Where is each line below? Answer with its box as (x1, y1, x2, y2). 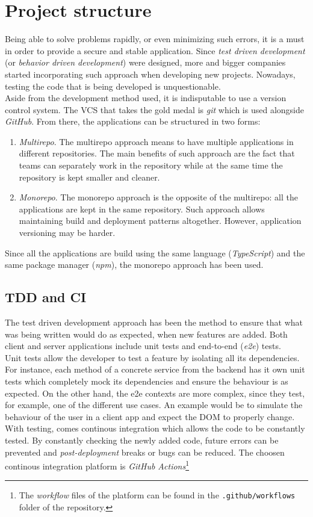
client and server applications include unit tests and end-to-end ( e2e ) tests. (5, 339, 281, 352)
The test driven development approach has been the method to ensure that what (5, 316, 303, 329)
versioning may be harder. (19, 226, 116, 239)
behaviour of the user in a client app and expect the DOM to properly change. (5, 410, 295, 423)
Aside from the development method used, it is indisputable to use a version (5, 91, 287, 104)
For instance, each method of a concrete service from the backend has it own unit (5, 363, 305, 376)
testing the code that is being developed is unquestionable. (5, 79, 221, 92)
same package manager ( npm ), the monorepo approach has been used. (5, 258, 264, 271)
